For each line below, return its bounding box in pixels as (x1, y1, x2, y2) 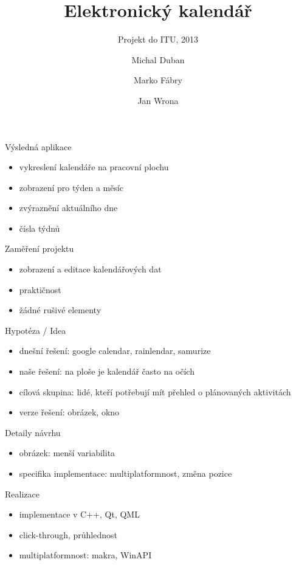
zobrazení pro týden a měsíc (19, 181, 124, 193)
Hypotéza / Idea (5, 324, 66, 336)
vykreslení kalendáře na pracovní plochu (19, 161, 169, 173)
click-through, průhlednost (19, 528, 117, 541)
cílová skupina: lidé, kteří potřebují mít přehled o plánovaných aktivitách (19, 385, 291, 398)
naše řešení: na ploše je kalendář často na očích (19, 365, 194, 378)
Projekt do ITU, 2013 (117, 33, 199, 46)
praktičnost (19, 283, 61, 296)
